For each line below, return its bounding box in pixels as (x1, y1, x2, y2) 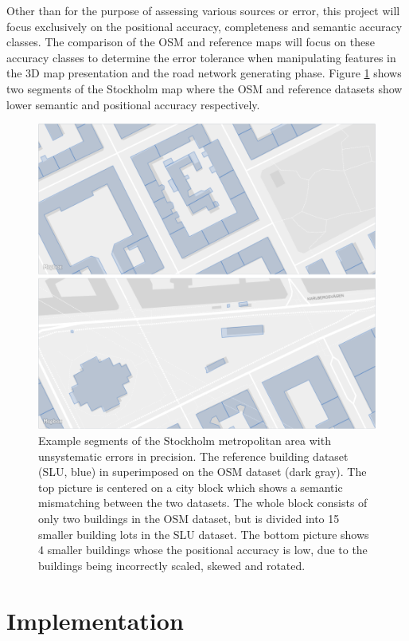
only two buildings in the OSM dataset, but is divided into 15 (38, 510, 340, 527)
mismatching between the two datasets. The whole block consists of (38, 494, 368, 511)
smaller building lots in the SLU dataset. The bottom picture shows (38, 525, 369, 542)
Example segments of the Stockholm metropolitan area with (38, 432, 331, 449)
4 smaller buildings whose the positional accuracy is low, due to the (38, 541, 368, 558)
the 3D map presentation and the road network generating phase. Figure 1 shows (6, 65, 402, 81)
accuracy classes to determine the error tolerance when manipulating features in (6, 49, 396, 65)
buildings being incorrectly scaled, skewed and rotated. (38, 556, 306, 573)
